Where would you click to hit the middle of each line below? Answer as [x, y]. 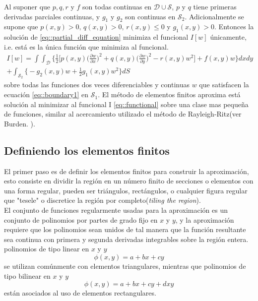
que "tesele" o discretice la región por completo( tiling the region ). [102, 200]
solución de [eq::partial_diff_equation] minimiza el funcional [96, 37]
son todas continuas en [117, 6]
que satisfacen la [224, 85]
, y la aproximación [205, 219]
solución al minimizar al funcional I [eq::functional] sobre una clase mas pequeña [126, 104]
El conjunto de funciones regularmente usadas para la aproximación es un [116, 210]
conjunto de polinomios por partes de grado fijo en [81, 219]
